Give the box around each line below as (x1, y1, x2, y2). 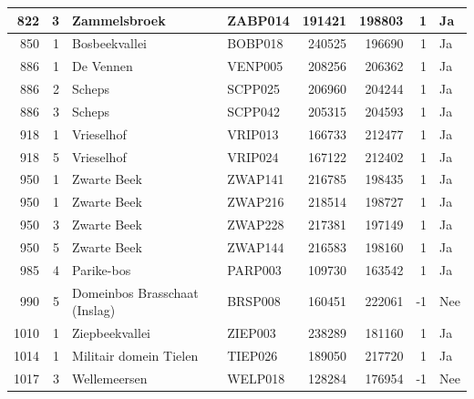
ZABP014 (227, 10, 290, 29)
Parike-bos (72, 260, 131, 279)
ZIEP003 (227, 323, 276, 343)
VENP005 (227, 56, 283, 76)
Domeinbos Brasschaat (72, 282, 199, 302)
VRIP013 (227, 124, 279, 143)
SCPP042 (227, 101, 281, 120)
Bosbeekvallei (72, 34, 147, 53)
